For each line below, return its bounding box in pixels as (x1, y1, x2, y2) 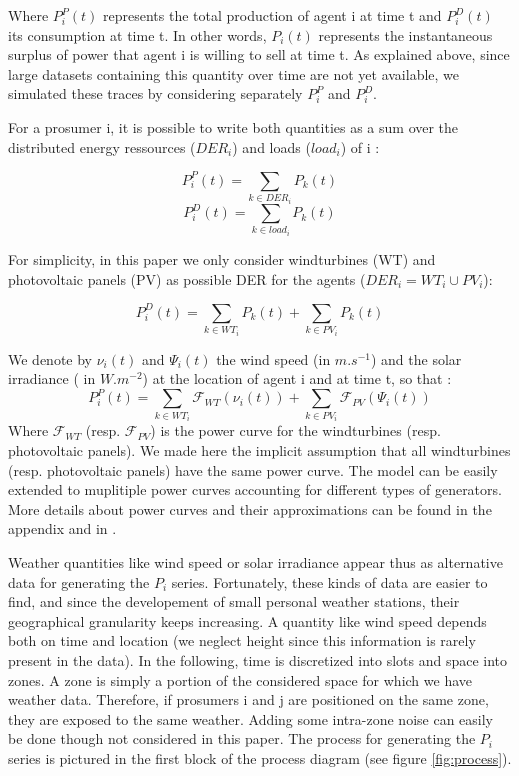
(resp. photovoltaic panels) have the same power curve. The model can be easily (8, 459, 498, 480)
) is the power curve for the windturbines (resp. (150, 420, 441, 441)
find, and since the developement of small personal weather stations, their (8, 591, 460, 612)
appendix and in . (8, 518, 117, 539)
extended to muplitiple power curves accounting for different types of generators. (8, 479, 502, 500)
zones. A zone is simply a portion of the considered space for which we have (8, 669, 473, 690)
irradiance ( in (8, 368, 96, 389)
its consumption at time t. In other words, (8, 24, 267, 45)
